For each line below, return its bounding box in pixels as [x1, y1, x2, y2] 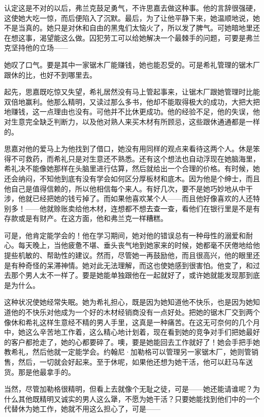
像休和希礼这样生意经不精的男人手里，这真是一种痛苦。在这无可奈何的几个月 [4, 316, 260, 327]
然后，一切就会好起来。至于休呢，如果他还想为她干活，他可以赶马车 [18, 357, 246, 367]
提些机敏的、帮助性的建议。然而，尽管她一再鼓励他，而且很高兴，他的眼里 [4, 250, 253, 261]
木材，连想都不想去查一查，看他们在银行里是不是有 [89, 203, 260, 213]
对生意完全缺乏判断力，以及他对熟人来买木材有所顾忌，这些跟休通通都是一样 [4, 116, 260, 126]
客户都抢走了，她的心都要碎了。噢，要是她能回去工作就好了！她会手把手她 [11, 336, 260, 347]
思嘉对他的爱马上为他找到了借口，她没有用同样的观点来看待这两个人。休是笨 [4, 143, 260, 154]
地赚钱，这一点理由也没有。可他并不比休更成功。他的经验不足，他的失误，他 [4, 106, 260, 117]
